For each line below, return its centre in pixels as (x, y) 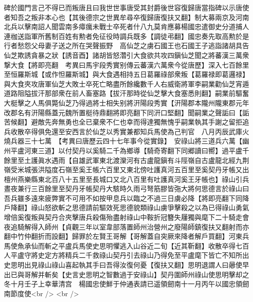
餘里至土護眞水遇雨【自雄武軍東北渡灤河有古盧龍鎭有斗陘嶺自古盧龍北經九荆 (126, 160)
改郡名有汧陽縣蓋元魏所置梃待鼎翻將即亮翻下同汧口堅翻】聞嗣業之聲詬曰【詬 (126, 112)
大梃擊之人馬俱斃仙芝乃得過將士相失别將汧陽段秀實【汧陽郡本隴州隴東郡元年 (126, 102)
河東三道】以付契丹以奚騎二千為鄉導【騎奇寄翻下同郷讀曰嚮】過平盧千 (136, 150)
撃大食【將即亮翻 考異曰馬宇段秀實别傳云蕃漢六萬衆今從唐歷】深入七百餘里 (126, 64)
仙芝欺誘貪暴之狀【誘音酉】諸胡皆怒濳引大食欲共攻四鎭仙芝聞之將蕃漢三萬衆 (126, 55)
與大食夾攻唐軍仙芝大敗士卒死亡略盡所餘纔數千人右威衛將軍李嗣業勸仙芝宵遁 (126, 83)
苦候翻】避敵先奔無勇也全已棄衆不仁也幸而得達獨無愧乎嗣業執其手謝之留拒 (123, 122)
